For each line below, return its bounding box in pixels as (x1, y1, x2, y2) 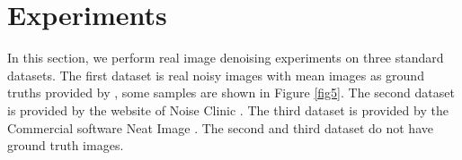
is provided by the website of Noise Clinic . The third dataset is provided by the (7, 100, 449, 119)
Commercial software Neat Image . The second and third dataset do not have (7, 118, 433, 137)
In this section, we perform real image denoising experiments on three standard (7, 48, 444, 67)
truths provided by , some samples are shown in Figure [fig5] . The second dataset (7, 83, 455, 102)
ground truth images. (7, 136, 124, 155)
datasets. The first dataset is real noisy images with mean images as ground (7, 65, 424, 84)
